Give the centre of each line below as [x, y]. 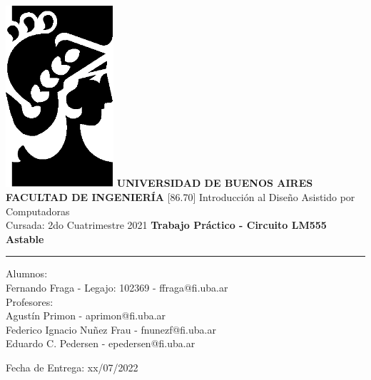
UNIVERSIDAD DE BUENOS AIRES [215, 183]
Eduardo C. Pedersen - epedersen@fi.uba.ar [101, 343]
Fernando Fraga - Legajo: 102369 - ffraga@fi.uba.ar [117, 288]
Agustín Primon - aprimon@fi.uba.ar [86, 315]
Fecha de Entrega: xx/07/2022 [72, 367]
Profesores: [30, 301]
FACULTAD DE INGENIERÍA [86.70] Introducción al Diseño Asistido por [181, 197]
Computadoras [38, 211]
